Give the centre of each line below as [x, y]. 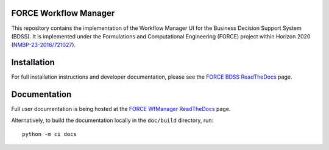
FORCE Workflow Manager [63, 13]
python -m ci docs [50, 134]
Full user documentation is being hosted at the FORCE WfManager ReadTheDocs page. [121, 109]
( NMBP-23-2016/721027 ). [44, 45]
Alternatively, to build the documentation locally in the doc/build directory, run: [112, 120]
